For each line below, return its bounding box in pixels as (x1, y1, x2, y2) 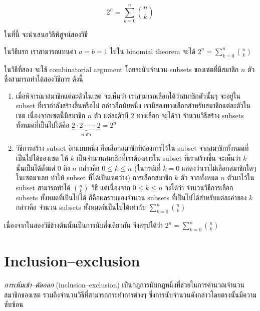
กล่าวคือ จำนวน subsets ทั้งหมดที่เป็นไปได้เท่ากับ (16, 202, 146, 212)
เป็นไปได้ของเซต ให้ (16, 152, 69, 163)
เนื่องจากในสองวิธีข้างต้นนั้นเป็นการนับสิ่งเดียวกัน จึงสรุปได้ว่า (4, 220, 163, 230)
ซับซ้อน (4, 299, 24, 309)
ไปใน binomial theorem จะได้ (110, 46, 195, 56)
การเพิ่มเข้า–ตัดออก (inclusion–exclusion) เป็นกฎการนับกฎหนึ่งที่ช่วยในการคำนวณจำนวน (4, 279, 244, 290)
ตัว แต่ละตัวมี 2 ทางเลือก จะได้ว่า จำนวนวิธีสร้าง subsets (94, 110, 244, 120)
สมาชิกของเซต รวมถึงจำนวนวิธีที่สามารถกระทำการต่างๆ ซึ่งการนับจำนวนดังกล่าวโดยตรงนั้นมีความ (4, 289, 256, 299)
